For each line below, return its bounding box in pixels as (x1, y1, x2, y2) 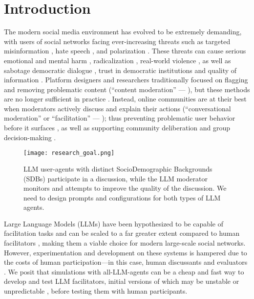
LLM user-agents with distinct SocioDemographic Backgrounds (23, 163, 212, 174)
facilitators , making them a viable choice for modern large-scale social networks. (4, 238, 246, 248)
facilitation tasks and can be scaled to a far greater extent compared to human (4, 228, 240, 238)
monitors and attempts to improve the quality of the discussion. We (23, 183, 227, 193)
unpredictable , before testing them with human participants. (4, 286, 188, 296)
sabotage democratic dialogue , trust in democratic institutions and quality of (4, 65, 237, 75)
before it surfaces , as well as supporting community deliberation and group (4, 123, 231, 133)
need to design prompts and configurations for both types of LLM (23, 192, 221, 202)
